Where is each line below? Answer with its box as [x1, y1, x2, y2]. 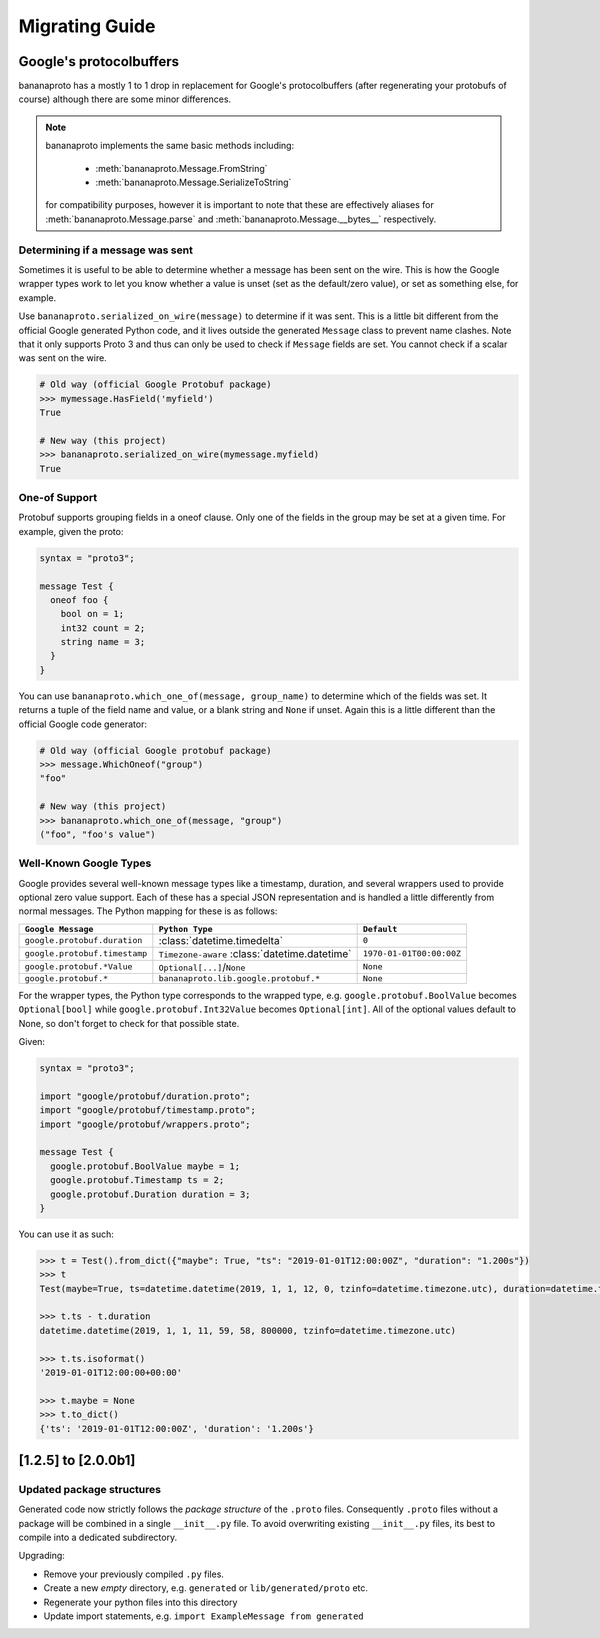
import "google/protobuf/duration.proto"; [39, 1090, 251, 1102]
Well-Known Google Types [18, 856, 152, 870]
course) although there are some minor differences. [18, 93, 232, 105]
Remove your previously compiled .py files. [43, 1568, 225, 1580]
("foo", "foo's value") [39, 828, 157, 840]
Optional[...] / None [158, 960, 246, 974]
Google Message [24, 923, 94, 934]
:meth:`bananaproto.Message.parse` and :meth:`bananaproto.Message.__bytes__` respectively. [45, 213, 437, 225]
